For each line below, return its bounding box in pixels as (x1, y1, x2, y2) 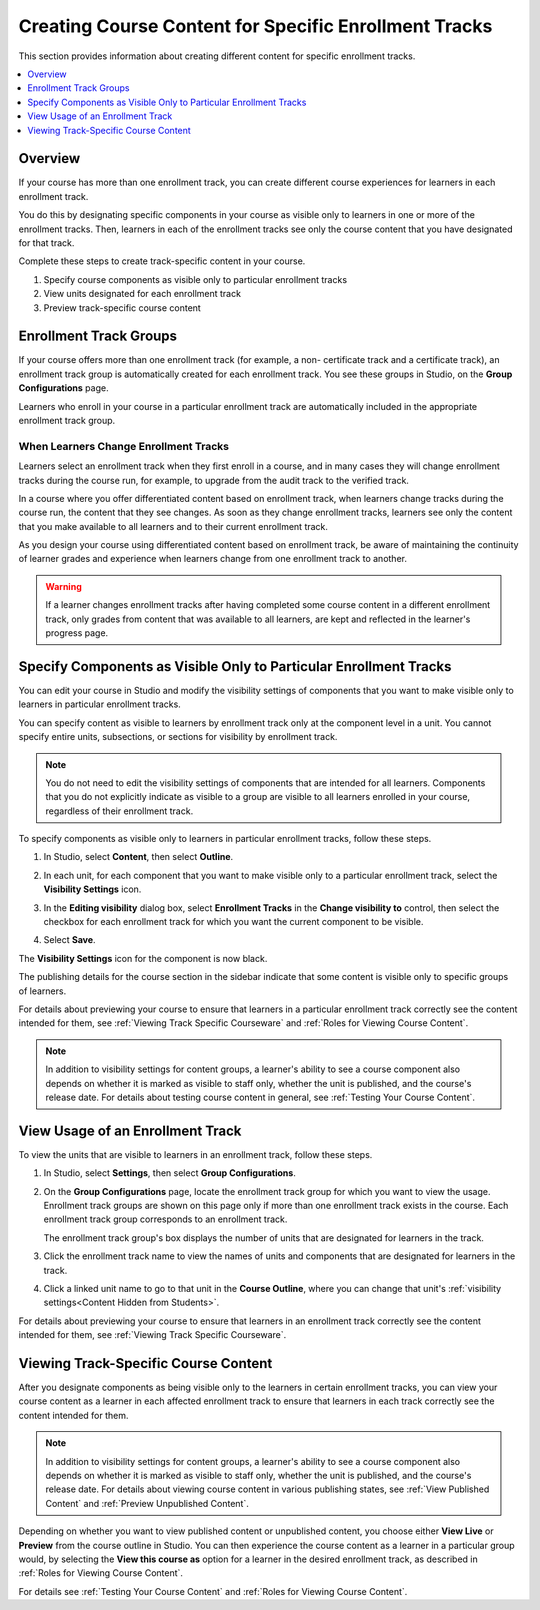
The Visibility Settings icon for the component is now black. (18, 952, 268, 964)
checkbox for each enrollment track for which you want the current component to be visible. (43, 916, 424, 928)
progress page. (45, 627, 109, 639)
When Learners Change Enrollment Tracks (18, 439, 230, 453)
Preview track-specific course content (43, 301, 202, 314)
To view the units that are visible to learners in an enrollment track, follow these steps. (18, 1148, 373, 1160)
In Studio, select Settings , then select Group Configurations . (43, 1167, 297, 1179)
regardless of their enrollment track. (45, 805, 194, 817)
